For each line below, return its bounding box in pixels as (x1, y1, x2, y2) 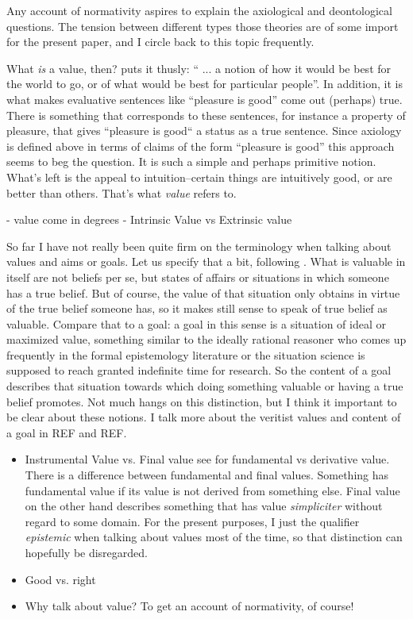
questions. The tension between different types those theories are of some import (6, 17, 399, 34)
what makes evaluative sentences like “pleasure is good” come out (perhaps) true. (6, 90, 403, 107)
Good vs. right (25, 571, 96, 587)
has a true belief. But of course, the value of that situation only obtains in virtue (6, 284, 400, 301)
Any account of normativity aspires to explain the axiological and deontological (6, 2, 392, 18)
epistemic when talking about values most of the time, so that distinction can (25, 529, 403, 545)
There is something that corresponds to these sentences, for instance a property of (6, 106, 406, 123)
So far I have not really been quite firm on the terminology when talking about (6, 237, 392, 254)
